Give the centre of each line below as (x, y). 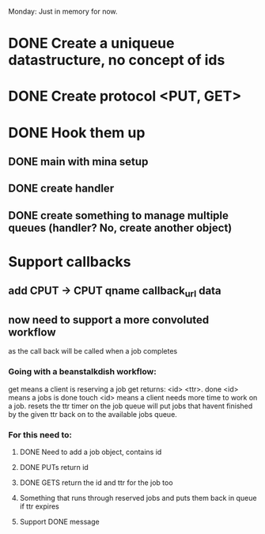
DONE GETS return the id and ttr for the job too (96, 483)
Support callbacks (70, 261)
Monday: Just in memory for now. (63, 11)
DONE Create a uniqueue (91, 44)
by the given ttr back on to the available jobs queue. (93, 414)
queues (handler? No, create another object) (120, 227)
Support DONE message (60, 521)
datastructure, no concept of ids (117, 61)
